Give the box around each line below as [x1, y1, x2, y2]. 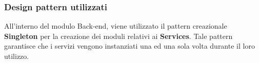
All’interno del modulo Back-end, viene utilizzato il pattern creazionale [4, 20, 227, 31]
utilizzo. [4, 51, 29, 61]
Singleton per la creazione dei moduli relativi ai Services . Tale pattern [4, 30, 233, 41]
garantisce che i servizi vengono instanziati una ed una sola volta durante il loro [4, 40, 255, 51]
